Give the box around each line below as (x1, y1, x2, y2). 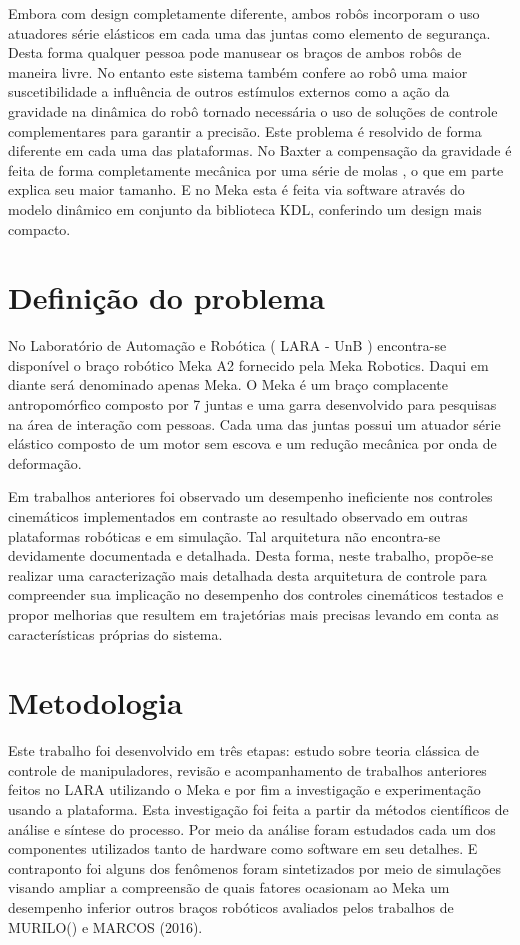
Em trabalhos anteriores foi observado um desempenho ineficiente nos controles (8, 486, 493, 507)
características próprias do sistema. (8, 623, 223, 644)
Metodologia (8, 682, 183, 723)
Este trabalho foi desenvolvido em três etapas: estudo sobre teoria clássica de (8, 740, 480, 761)
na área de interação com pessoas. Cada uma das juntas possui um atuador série (8, 413, 501, 434)
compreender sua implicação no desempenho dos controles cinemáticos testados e (8, 584, 504, 605)
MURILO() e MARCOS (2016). (8, 916, 203, 937)
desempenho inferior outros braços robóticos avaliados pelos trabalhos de (8, 897, 454, 918)
